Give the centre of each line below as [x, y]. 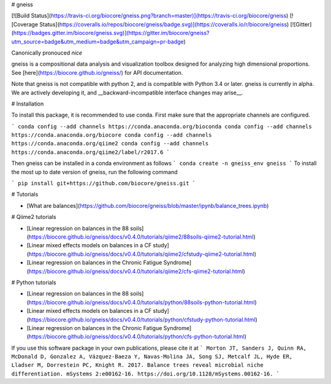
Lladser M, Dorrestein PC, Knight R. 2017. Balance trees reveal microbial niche [137, 365]
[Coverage [25, 24]
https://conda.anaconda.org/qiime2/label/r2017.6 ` [91, 152]
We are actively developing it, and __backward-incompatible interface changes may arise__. [127, 93]
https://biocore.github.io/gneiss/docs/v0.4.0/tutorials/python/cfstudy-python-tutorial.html [142, 320]
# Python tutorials [34, 282]
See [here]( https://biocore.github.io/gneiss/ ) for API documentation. [97, 72]
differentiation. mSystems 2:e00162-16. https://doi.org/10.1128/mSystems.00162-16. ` [146, 374]
